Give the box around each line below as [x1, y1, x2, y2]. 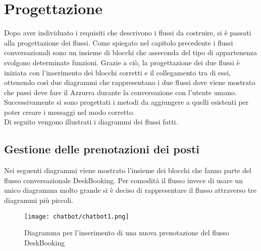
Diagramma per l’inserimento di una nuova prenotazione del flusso [24, 227, 229, 238]
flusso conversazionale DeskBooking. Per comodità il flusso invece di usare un [4, 175, 243, 185]
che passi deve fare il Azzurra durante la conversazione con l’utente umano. [4, 87, 237, 97]
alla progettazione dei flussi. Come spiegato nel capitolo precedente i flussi [4, 37, 233, 48]
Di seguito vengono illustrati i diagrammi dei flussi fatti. [4, 116, 178, 127]
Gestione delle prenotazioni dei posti [4, 141, 200, 157]
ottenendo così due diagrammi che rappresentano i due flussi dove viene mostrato [4, 77, 255, 88]
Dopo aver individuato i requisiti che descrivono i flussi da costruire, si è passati [4, 27, 251, 38]
